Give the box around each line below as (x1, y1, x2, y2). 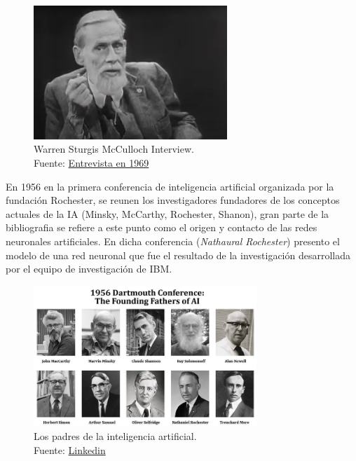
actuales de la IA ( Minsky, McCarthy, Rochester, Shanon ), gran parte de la (6, 206, 329, 221)
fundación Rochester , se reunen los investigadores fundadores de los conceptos (6, 193, 340, 207)
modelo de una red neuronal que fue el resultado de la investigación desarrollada (6, 247, 350, 262)
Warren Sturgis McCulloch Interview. (34, 142, 194, 156)
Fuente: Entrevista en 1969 (34, 156, 149, 170)
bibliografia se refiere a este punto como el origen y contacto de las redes (6, 220, 317, 235)
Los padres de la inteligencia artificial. (34, 429, 197, 443)
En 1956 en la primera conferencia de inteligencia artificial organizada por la (6, 179, 334, 193)
